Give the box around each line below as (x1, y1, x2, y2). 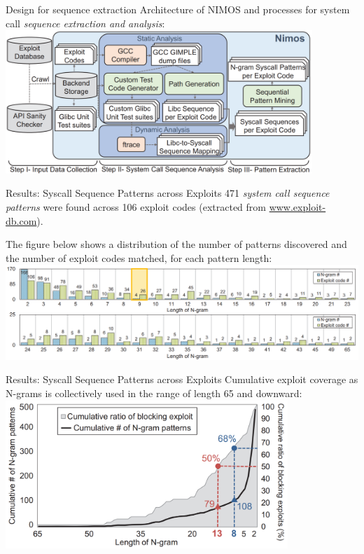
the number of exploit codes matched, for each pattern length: (6, 250, 272, 265)
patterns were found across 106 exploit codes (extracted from (6, 200, 266, 214)
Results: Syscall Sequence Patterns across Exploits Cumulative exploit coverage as (6, 372, 358, 387)
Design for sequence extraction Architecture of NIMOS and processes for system (6, 2, 350, 16)
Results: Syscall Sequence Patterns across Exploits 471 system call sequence (6, 186, 330, 200)
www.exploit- (269, 200, 326, 214)
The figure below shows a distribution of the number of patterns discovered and (6, 237, 347, 251)
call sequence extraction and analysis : (6, 15, 165, 30)
